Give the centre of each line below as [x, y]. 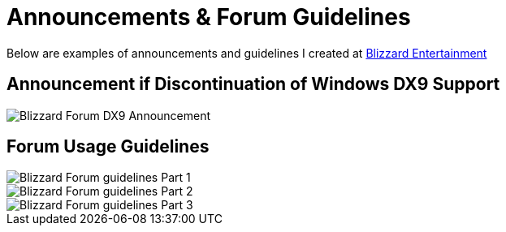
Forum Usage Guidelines [108, 147]
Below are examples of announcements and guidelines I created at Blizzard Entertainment [247, 53]
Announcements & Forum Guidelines [209, 17]
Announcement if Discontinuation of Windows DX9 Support [253, 84]
